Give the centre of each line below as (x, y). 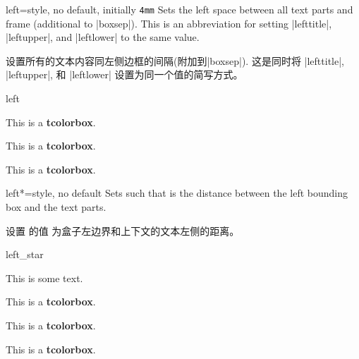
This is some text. (44, 278)
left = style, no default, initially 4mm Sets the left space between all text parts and (179, 9)
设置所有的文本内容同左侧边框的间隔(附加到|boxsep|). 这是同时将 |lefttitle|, (175, 60)
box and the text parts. (56, 207)
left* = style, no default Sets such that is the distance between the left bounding (177, 193)
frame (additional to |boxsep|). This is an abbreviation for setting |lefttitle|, (169, 23)
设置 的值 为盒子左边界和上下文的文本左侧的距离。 (123, 230)
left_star (25, 254)
